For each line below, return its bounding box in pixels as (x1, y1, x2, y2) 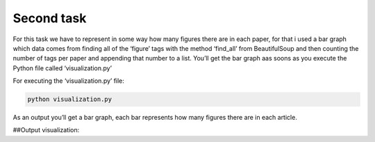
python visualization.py (27, 95, 112, 104)
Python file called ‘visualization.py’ (12, 63, 112, 72)
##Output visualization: (12, 126, 80, 134)
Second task (12, 10, 87, 26)
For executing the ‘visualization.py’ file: (12, 77, 125, 85)
